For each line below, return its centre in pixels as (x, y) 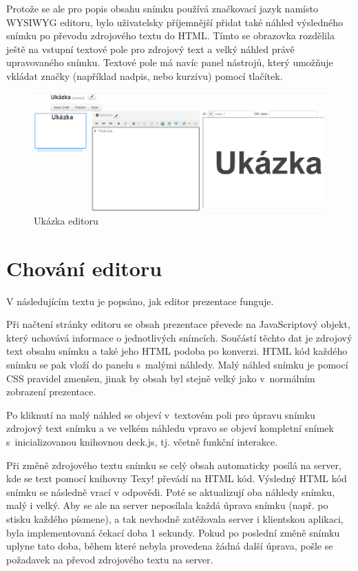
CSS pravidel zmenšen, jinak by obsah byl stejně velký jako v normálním (161, 378)
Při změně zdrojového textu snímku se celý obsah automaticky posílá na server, (174, 465)
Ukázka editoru (66, 220)
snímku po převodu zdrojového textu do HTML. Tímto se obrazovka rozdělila (170, 35)
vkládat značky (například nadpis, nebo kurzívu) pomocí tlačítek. (145, 75)
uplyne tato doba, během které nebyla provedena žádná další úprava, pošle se (170, 546)
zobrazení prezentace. (51, 392)
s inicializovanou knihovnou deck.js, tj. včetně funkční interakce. (142, 442)
